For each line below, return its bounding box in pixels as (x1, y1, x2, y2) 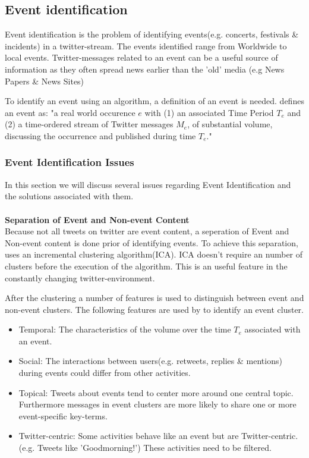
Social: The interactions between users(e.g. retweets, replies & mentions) (18, 355, 282, 367)
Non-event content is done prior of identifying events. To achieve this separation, (5, 236, 298, 249)
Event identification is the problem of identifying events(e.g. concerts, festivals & (5, 28, 299, 40)
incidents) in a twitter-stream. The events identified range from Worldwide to (5, 39, 287, 52)
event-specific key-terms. (18, 409, 108, 422)
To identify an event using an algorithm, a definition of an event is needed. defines (5, 95, 304, 107)
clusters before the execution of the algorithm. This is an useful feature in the (5, 259, 288, 272)
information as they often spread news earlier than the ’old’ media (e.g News (5, 62, 285, 75)
